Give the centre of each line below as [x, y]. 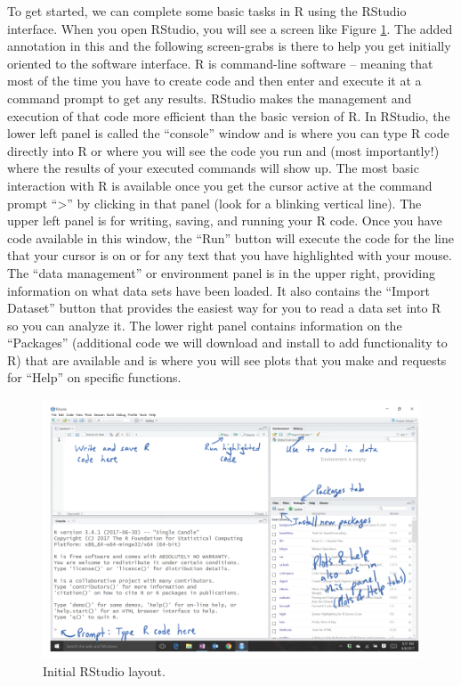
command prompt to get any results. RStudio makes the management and [210, 98]
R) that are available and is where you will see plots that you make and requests [227, 359]
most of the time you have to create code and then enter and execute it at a [214, 81]
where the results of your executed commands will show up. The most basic [213, 168]
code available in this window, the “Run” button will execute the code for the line [230, 237]
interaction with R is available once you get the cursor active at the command [220, 185]
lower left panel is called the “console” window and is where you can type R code [228, 133]
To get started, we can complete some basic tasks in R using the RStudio [207, 11]
